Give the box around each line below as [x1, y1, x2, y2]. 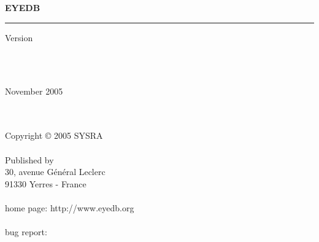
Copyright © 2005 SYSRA [5, 129, 103, 142]
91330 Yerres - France [5, 177, 86, 190]
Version [5, 31, 33, 44]
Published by [5, 153, 54, 166]
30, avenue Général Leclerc [5, 165, 106, 178]
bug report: [5, 225, 47, 238]
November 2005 [5, 84, 63, 97]
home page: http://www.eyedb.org [5, 201, 134, 214]
